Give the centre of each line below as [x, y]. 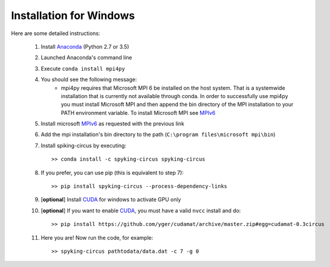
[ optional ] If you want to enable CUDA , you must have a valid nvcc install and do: [141, 211]
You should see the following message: [89, 80]
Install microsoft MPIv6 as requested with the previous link [113, 124]
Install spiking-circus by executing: [83, 145]
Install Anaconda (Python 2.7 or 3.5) [85, 46]
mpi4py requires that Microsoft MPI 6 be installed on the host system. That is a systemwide [173, 88]
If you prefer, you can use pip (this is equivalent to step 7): [112, 172]
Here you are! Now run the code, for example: [97, 237]
